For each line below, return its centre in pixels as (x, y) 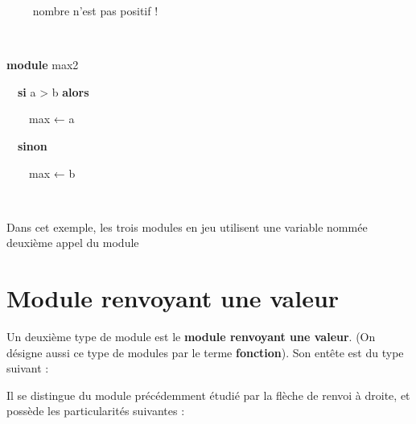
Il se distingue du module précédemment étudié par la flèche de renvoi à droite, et (208, 395)
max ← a (51, 119)
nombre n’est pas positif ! (95, 10)
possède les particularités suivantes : (96, 411)
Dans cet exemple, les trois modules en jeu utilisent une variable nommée (187, 226)
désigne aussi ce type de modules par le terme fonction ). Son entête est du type (205, 352)
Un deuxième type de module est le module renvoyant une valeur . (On (191, 337)
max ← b (52, 173)
